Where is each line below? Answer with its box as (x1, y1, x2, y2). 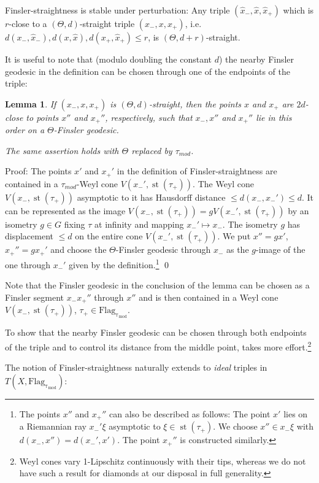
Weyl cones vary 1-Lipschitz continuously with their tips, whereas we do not (19, 454, 306, 467)
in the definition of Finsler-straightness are (117, 164, 277, 177)
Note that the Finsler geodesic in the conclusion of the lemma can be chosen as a (5, 279, 310, 292)
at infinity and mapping (94, 217, 184, 230)
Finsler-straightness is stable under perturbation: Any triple (5, 4, 230, 16)
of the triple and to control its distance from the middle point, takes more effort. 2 (5, 339, 312, 353)
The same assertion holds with (5, 144, 119, 156)
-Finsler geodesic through (115, 243, 211, 256)
